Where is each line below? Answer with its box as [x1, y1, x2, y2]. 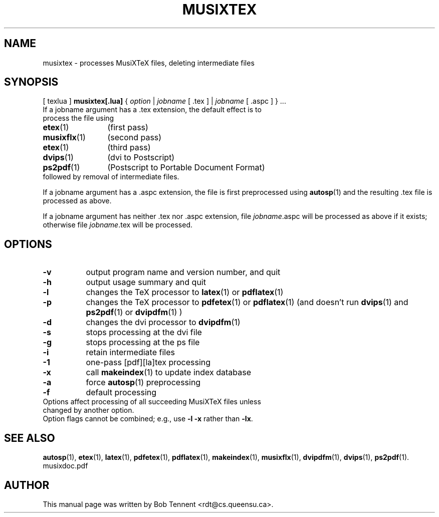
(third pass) [107, 142, 151, 153]
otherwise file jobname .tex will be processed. [43, 220, 193, 229]
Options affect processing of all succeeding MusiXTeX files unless [43, 397, 261, 406]
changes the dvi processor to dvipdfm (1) [86, 317, 241, 328]
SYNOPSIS [4, 76, 59, 89]
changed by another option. [43, 406, 134, 415]
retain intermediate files [86, 347, 175, 358]
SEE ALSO [4, 431, 55, 444]
